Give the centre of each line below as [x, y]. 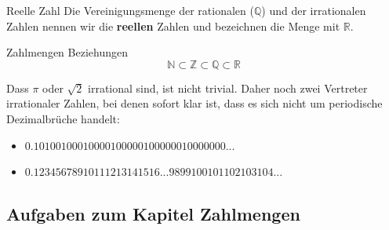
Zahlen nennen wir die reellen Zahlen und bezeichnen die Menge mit [173, 26]
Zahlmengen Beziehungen [67, 52]
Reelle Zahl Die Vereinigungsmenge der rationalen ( [130, 10]
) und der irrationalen [314, 10]
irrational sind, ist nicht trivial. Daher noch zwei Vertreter [228, 88]
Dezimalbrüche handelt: [63, 118]
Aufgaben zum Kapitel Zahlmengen [153, 214]
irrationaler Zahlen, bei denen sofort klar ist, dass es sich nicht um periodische [194, 103]
